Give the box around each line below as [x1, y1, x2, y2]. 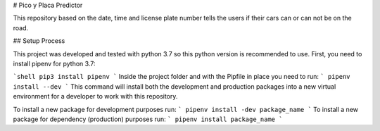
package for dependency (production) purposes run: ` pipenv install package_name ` [13, 115, 283, 123]
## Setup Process [13, 37, 65, 45]
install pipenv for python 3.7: [13, 59, 96, 68]
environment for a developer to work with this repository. [13, 92, 178, 101]
